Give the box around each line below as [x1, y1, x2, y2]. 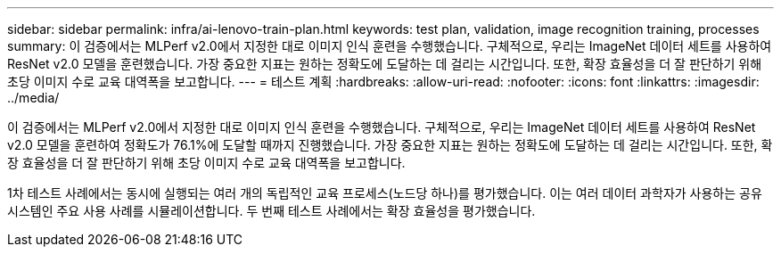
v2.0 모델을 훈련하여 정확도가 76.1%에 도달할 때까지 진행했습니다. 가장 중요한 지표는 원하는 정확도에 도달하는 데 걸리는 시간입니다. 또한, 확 [7, 137, 773, 152]
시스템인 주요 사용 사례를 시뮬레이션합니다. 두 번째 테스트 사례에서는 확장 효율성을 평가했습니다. [7, 203, 536, 218]
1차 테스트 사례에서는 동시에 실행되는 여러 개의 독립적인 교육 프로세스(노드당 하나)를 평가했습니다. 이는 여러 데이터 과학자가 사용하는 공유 [7, 185, 762, 201]
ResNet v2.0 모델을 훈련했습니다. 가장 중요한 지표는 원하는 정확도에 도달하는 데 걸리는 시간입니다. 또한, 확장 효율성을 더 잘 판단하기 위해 [7, 56, 762, 71]
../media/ [7, 90, 60, 105]
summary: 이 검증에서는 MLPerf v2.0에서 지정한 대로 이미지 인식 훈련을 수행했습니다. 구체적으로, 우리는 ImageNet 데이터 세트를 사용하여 [7, 38, 772, 53]
